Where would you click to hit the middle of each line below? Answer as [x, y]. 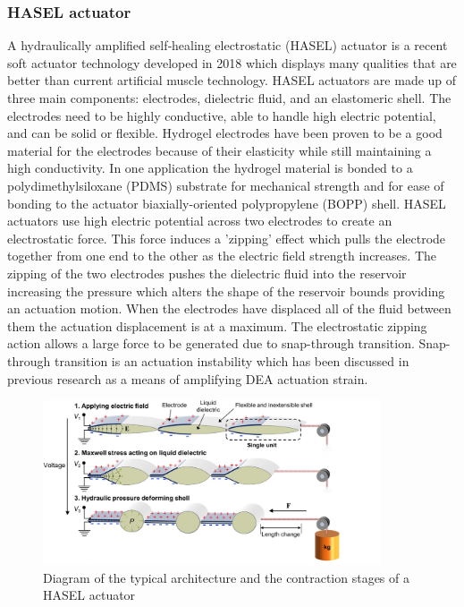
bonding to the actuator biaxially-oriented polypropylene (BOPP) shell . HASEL [227, 203]
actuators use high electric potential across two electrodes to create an [200, 221]
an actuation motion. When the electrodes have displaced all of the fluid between [229, 308]
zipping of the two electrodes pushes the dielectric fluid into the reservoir [207, 273]
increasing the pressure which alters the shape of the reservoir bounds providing [226, 291]
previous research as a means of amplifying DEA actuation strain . [188, 378]
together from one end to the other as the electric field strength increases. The [222, 256]
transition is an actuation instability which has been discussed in [232, 360]
